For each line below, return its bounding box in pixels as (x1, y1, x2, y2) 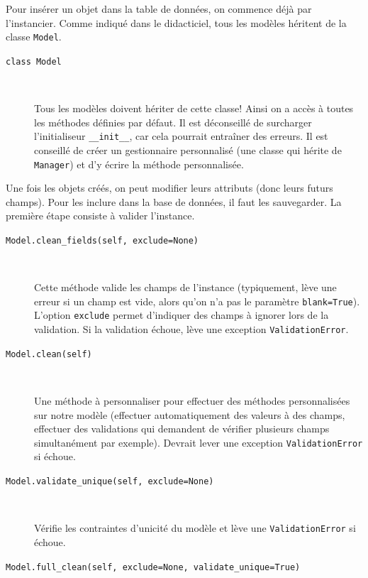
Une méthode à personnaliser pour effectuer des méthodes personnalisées (34, 393, 350, 408)
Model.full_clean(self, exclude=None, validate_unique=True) (6, 562, 301, 572)
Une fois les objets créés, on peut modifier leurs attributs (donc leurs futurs (6, 180, 333, 195)
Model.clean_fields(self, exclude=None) (6, 235, 199, 246)
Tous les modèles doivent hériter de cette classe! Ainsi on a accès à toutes (34, 101, 354, 116)
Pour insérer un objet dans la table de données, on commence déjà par (6, 1, 312, 16)
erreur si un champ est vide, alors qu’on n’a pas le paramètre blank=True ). (34, 293, 360, 308)
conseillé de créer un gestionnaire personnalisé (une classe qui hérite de (34, 142, 342, 157)
